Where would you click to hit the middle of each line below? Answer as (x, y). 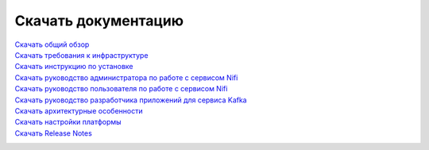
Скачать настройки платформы (68, 122)
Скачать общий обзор (52, 44)
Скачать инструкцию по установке (74, 67)
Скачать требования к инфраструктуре (81, 55)
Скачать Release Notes (54, 133)
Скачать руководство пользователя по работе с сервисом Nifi (121, 89)
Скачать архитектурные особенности (79, 110)
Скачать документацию (99, 21)
